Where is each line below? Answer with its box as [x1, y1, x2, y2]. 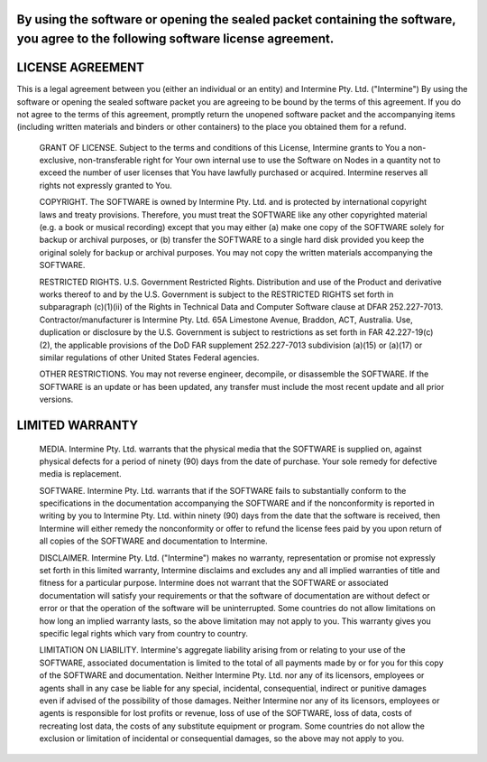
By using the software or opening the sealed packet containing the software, [16, 12, 456, 27]
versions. [39, 394, 74, 405]
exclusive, [39, 154, 77, 166]
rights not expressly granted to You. [39, 180, 172, 190]
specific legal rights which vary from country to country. [39, 627, 248, 638]
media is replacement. [39, 469, 122, 479]
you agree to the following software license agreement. [16, 32, 335, 47]
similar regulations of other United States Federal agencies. [39, 352, 260, 363]
